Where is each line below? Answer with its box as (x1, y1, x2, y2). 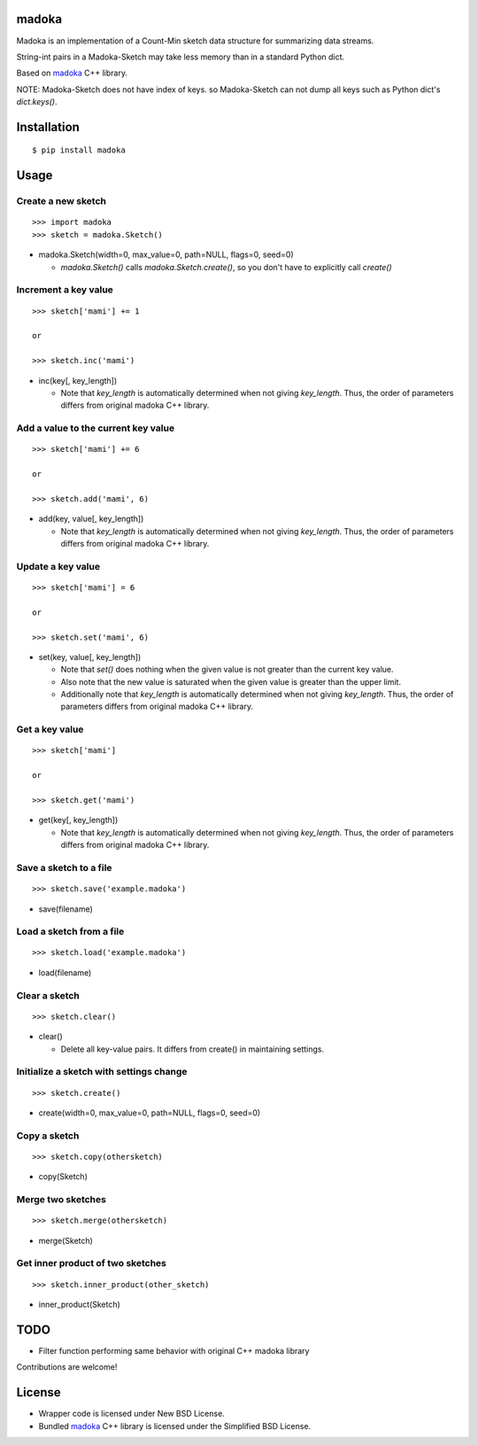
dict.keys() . (16, 97, 58, 107)
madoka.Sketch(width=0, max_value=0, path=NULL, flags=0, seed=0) (38, 249, 294, 260)
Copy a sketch (16, 1130, 80, 1142)
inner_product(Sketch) (38, 1299, 121, 1309)
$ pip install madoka (32, 145, 126, 155)
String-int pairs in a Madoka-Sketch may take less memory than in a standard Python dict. (16, 51, 345, 62)
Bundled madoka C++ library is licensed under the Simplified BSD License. (38, 1420, 312, 1431)
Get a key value (16, 723, 84, 735)
